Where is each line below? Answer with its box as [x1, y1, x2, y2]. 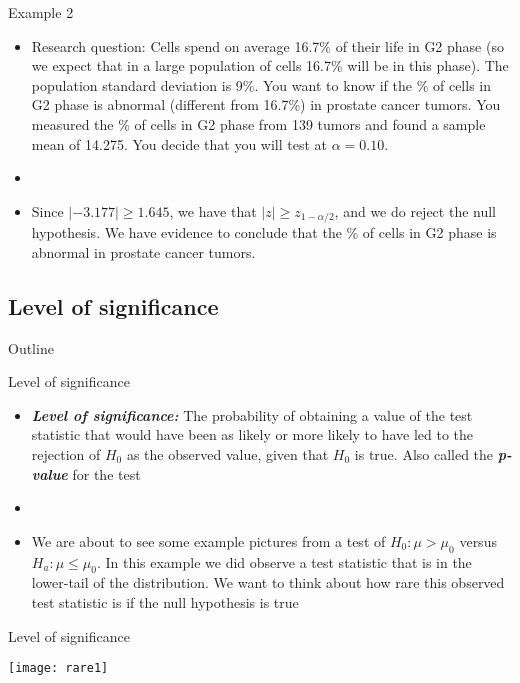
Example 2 [8, 2, 74, 22]
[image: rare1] [8, 661, 109, 676]
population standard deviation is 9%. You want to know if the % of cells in [31, 74, 491, 95]
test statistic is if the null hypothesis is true [31, 591, 299, 612]
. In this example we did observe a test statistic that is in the [96, 551, 472, 572]
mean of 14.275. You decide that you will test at [31, 133, 328, 154]
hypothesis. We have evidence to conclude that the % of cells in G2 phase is [31, 222, 497, 243]
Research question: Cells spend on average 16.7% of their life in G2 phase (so [31, 35, 504, 56]
